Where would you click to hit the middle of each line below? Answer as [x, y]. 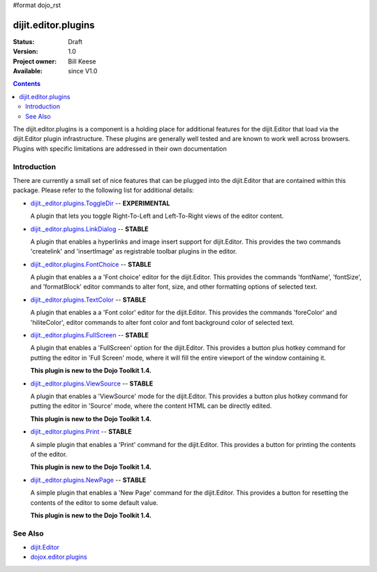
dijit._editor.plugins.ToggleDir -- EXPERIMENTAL [100, 203]
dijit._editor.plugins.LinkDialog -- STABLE [90, 229]
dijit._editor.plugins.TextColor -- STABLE [88, 300]
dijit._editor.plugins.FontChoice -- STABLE [91, 264]
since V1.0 [83, 71]
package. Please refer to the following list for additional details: [104, 190]
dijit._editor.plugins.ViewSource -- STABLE [92, 383]
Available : [28, 71]
